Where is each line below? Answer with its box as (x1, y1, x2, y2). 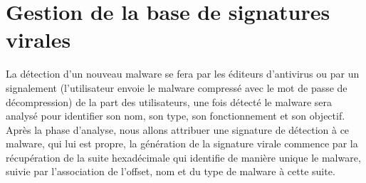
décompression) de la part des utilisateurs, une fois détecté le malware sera (6, 94, 333, 109)
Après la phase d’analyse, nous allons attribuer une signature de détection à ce (6, 122, 350, 137)
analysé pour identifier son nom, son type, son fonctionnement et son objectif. (6, 108, 345, 123)
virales (6, 25, 71, 54)
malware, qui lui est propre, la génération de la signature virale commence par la (6, 136, 358, 151)
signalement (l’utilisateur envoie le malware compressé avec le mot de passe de (6, 80, 347, 95)
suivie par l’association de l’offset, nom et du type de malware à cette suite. (6, 164, 335, 179)
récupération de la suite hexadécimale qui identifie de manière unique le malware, (6, 150, 361, 164)
